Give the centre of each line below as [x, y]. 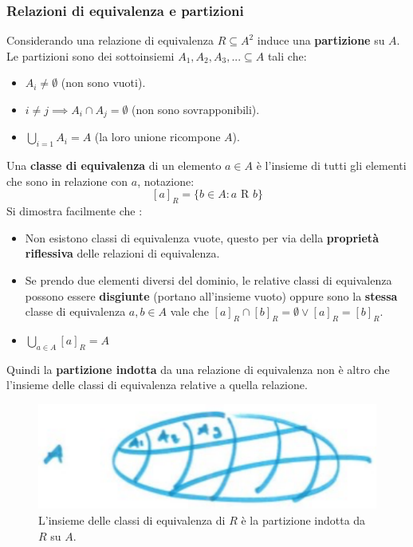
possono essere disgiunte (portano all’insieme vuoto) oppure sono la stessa [211, 295]
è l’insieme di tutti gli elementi [331, 165]
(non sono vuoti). [103, 83]
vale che [189, 311]
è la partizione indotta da [303, 519]
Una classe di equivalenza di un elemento [114, 165]
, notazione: [166, 181]
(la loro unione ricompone [157, 137]
